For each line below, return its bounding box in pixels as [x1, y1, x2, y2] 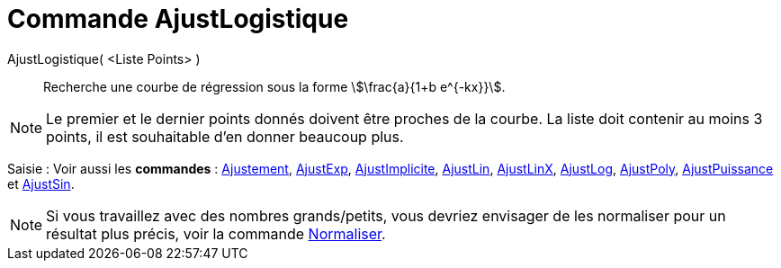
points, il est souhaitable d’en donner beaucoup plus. [46, 127, 404, 146]
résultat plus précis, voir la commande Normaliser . [46, 224, 386, 243]
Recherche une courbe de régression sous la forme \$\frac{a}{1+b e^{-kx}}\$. [43, 78, 506, 94]
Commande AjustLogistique [7, 4, 349, 34]
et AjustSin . [7, 175, 75, 192]
